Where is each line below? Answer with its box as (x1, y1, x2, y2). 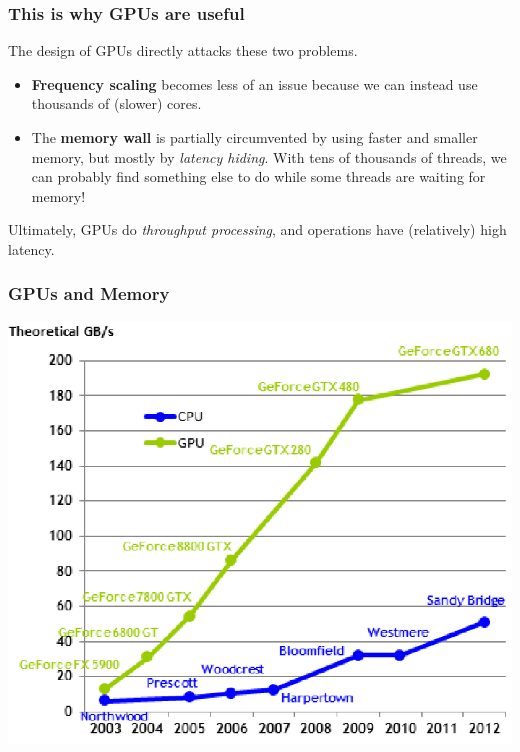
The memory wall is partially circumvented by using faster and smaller (31, 127, 478, 147)
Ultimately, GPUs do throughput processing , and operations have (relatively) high (8, 219, 507, 240)
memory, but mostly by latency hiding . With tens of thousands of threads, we (31, 146, 507, 167)
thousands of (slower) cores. (31, 93, 202, 114)
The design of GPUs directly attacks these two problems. (8, 40, 358, 61)
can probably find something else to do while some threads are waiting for (31, 166, 486, 187)
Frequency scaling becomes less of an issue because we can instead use (31, 73, 478, 94)
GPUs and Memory (8, 281, 170, 306)
